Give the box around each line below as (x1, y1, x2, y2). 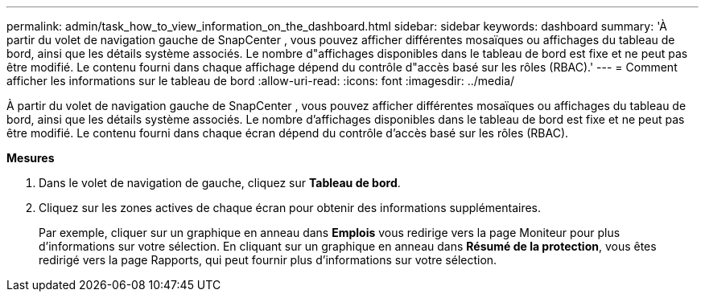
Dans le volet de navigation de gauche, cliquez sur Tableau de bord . (39, 176, 401, 190)
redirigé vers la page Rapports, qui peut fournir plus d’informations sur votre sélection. (39, 253, 497, 267)
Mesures (6, 151, 55, 165)
